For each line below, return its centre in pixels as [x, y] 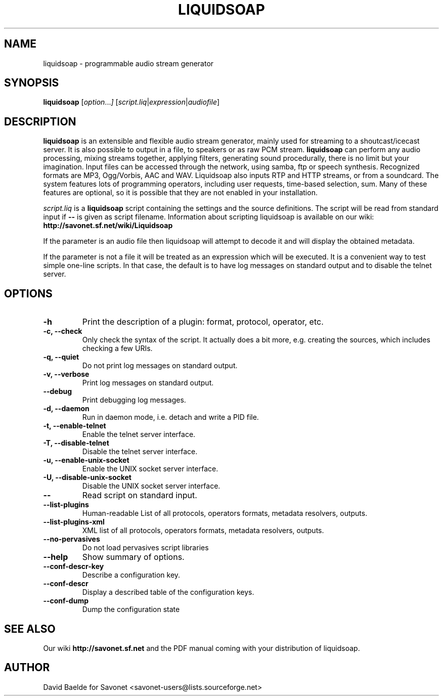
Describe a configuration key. [131, 575]
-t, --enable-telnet [75, 426]
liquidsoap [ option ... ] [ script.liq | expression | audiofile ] [131, 102]
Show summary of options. [133, 557]
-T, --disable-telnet [76, 443]
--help [56, 557]
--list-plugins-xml [74, 522]
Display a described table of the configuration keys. [168, 592]
